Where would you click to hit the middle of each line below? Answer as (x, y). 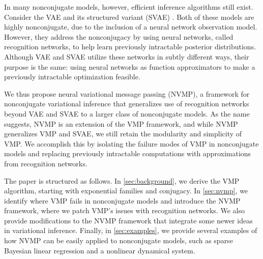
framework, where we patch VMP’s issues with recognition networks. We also (124, 210)
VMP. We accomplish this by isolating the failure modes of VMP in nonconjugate (131, 143)
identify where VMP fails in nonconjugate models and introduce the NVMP (122, 200)
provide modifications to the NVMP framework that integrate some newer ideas (128, 220)
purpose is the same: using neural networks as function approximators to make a (130, 66)
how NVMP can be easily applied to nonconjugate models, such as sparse (119, 240)
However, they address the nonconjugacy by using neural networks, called (119, 36)
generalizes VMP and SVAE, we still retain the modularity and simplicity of (123, 134)
